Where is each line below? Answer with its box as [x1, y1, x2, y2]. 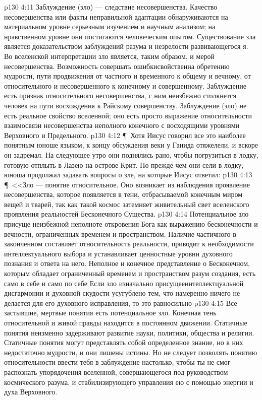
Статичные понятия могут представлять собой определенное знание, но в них [4, 337, 243, 348]
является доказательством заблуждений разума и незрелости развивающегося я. [4, 41, 248, 51]
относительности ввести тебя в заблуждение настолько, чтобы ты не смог [4, 357, 231, 367]
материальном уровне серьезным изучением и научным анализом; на [4, 21, 216, 32]
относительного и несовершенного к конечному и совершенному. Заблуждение [4, 80, 246, 91]
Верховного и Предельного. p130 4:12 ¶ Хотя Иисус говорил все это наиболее [4, 129, 246, 140]
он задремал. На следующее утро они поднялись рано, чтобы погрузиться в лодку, [4, 149, 258, 160]
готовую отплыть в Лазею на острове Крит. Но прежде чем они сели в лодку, [4, 159, 244, 170]
